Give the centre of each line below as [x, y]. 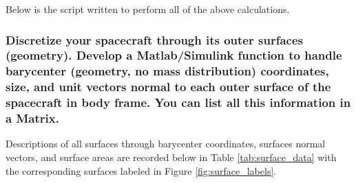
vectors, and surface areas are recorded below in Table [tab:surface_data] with [171, 157]
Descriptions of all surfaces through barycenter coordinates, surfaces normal [166, 144]
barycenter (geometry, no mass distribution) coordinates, [167, 71]
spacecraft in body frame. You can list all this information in [178, 102]
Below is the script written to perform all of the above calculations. [148, 9]
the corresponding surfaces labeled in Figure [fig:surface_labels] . [141, 170]
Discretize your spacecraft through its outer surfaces [154, 39]
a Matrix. [32, 118]
